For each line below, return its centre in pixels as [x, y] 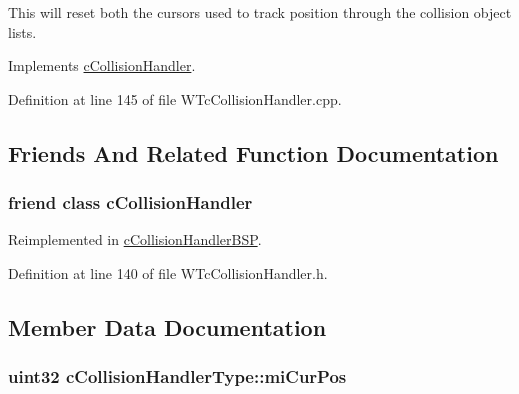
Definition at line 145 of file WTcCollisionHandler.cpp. [175, 98]
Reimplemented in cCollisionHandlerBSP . [135, 239]
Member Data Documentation [167, 326]
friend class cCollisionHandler [130, 202]
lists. [22, 31]
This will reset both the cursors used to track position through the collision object [260, 12]
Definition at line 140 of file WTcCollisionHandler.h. [168, 272]
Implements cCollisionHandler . [102, 65]
